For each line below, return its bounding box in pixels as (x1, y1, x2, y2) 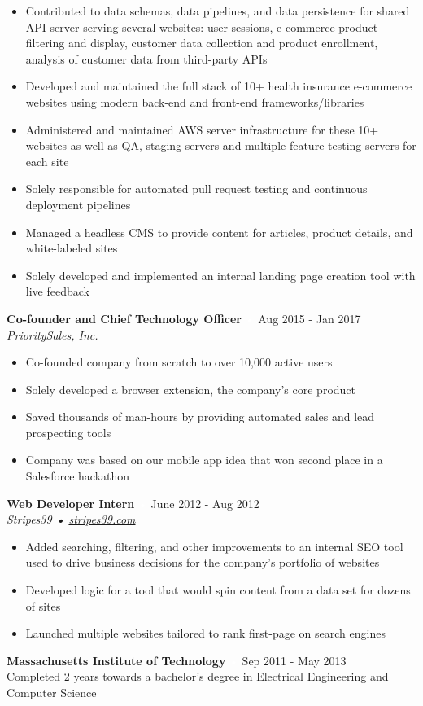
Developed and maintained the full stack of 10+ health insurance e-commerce (25, 77, 412, 94)
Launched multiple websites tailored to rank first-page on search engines (25, 625, 386, 642)
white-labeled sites (25, 239, 118, 257)
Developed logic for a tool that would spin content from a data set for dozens (25, 581, 411, 599)
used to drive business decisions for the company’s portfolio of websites (25, 554, 380, 571)
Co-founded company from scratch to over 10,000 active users (25, 353, 333, 371)
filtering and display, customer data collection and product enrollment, (25, 34, 378, 51)
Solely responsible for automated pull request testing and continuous (25, 180, 368, 197)
